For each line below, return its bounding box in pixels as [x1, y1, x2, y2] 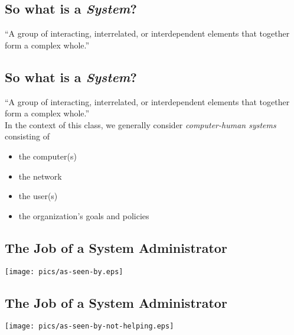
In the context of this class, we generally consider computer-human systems [5, 118, 276, 131]
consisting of [5, 130, 50, 142]
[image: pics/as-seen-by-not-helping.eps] [5, 322, 174, 331]
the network [18, 170, 62, 182]
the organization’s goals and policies [18, 209, 149, 222]
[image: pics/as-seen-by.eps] [5, 267, 123, 276]
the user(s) [18, 190, 58, 202]
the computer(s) [18, 149, 77, 162]
